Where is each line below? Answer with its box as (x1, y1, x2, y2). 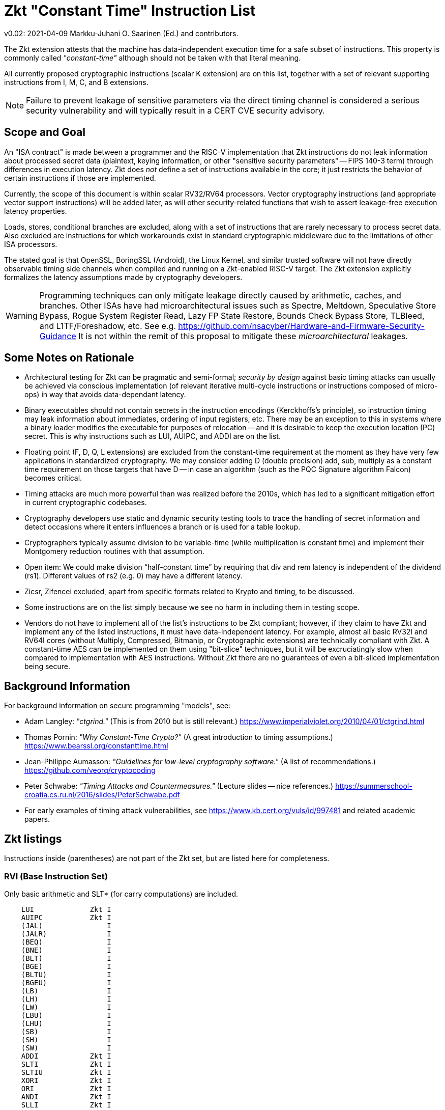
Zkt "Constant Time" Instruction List (4, 2, 256, 19)
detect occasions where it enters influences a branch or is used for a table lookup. (24, 522, 301, 532)
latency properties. (4, 206, 67, 215)
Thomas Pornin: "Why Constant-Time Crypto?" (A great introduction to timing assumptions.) (24, 733, 333, 742)
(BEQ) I (21, 937, 111, 946)
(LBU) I (21, 1011, 111, 1019)
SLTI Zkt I (21, 1060, 111, 1068)
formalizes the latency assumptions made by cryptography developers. (4, 272, 243, 282)
